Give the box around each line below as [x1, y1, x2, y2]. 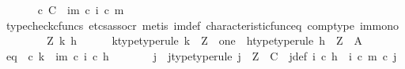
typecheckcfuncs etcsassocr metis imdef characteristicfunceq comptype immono [6, 16, 399, 33]
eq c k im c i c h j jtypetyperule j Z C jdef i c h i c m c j [6, 47, 397, 64]
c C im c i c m [37, 2, 124, 17]
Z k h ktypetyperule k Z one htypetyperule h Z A [47, 32, 363, 49]
